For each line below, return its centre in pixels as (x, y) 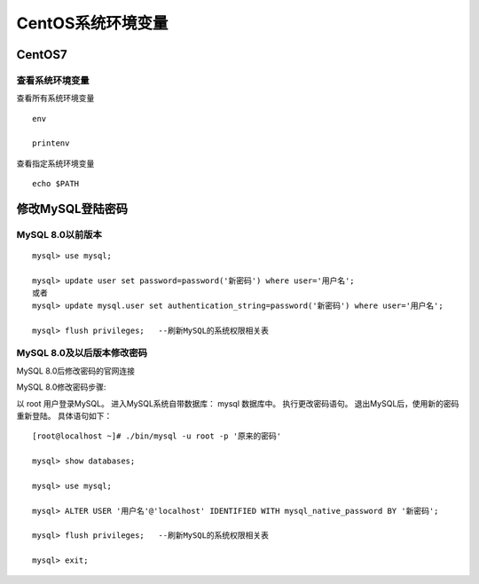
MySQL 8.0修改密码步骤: (61, 387)
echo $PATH (56, 184)
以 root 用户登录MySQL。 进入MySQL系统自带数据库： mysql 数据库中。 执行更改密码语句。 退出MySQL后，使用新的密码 (238, 403)
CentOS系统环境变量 (92, 23)
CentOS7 (42, 55)
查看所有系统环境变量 (55, 99)
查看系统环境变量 (53, 80)
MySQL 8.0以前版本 (59, 235)
